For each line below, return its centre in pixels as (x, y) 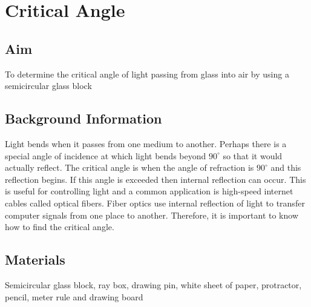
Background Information (83, 118)
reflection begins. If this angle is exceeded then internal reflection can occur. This (155, 179)
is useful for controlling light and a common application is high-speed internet (149, 191)
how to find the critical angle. (60, 227)
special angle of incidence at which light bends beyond (106, 155)
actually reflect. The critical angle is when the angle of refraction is (129, 167)
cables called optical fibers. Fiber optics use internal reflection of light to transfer (155, 203)
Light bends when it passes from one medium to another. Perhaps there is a (146, 143)
